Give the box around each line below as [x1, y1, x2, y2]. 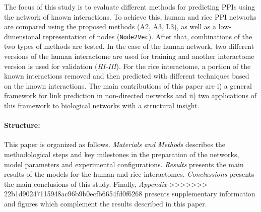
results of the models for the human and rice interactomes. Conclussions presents [4, 169, 254, 179]
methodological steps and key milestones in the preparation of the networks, [4, 149, 239, 159]
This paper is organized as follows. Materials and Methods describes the [4, 139, 226, 150]
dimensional [4, 31, 41, 41]
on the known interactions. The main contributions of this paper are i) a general [4, 80, 252, 91]
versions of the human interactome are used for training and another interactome [4, 51, 254, 61]
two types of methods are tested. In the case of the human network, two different [4, 41, 254, 51]
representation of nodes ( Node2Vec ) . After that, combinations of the [43, 31, 252, 41]
